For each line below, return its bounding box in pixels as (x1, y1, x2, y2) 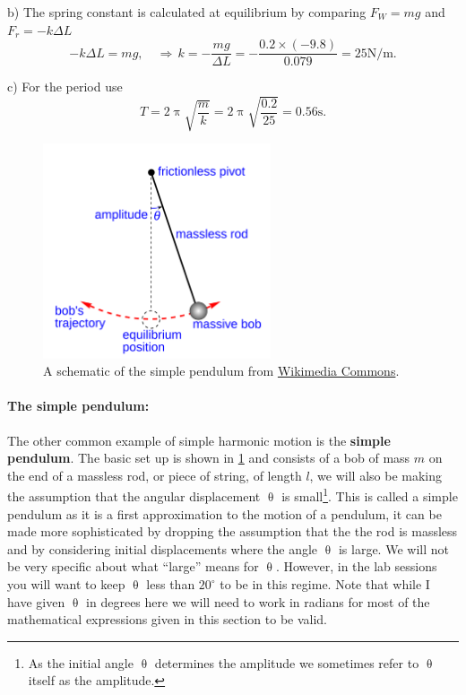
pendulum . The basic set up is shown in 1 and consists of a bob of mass (7, 448, 410, 467)
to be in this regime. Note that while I (220, 575, 430, 594)
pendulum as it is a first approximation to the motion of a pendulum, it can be (7, 504, 442, 523)
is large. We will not (338, 539, 449, 558)
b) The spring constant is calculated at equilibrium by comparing (7, 3, 367, 21)
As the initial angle (28, 653, 134, 672)
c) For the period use (7, 77, 123, 96)
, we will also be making (309, 465, 443, 484)
